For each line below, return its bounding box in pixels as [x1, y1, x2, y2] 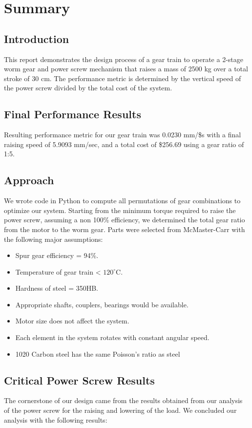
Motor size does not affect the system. [15, 316, 129, 326]
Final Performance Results [4, 107, 141, 122]
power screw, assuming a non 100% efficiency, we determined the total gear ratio [4, 214, 245, 225]
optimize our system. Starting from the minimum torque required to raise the [4, 205, 236, 215]
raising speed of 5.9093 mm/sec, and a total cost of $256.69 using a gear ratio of [4, 139, 244, 149]
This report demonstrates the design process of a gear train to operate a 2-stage [4, 54, 243, 64]
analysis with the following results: [4, 414, 107, 425]
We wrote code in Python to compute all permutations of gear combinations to [4, 195, 241, 206]
